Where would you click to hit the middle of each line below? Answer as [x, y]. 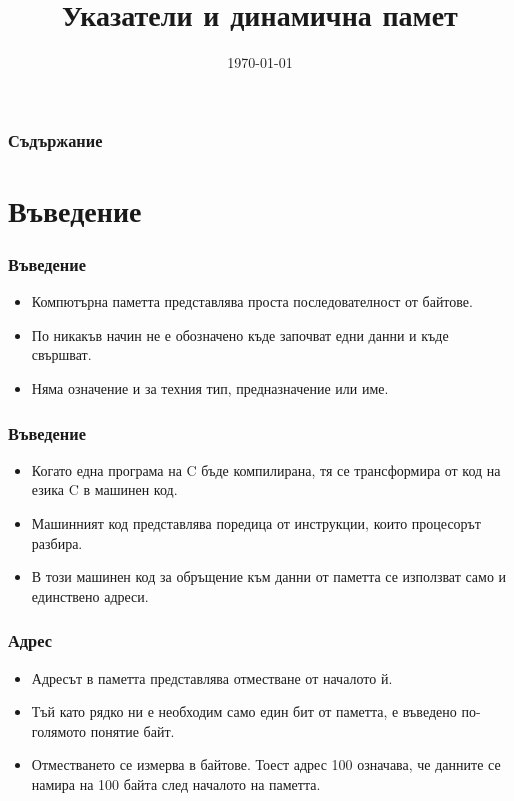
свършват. [61, 354]
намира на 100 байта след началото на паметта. [176, 783]
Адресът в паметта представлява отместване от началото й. [212, 677]
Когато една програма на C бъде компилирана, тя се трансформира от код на [266, 469]
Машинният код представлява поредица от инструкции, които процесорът [256, 523]
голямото [59, 730]
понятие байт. [132, 730]
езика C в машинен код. [104, 489]
